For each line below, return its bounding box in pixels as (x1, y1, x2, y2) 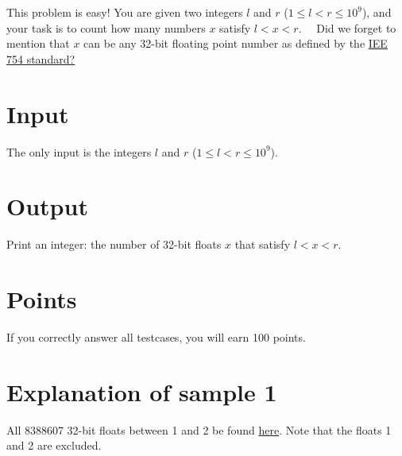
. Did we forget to (298, 19, 396, 36)
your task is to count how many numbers (6, 19, 206, 36)
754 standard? (6, 50, 75, 67)
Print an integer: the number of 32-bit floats (6, 236, 222, 253)
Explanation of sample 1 (6, 375, 277, 408)
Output (6, 190, 88, 222)
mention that (6, 35, 70, 52)
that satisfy (234, 236, 291, 253)
